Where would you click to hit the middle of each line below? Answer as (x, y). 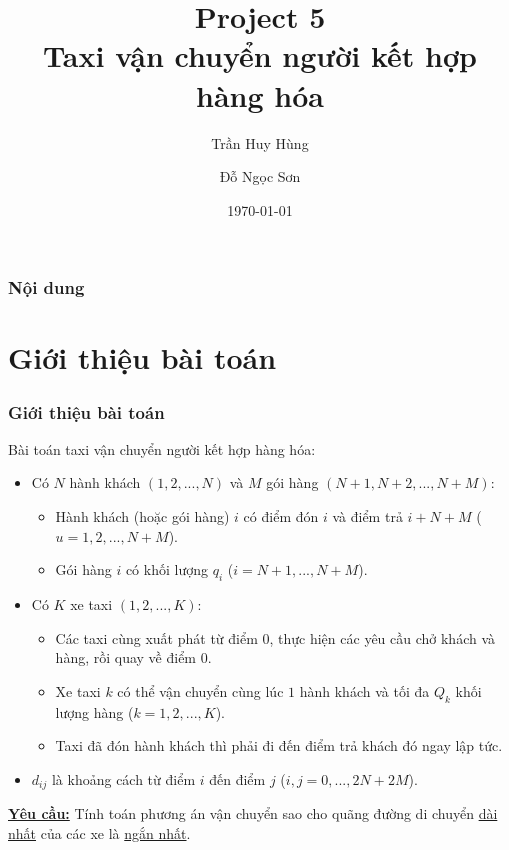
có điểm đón (281, 515)
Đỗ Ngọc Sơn (260, 176)
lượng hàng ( (94, 711)
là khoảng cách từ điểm (123, 778)
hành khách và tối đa (364, 690)
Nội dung (46, 287)
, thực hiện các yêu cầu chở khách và (382, 637)
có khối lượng (166, 569)
